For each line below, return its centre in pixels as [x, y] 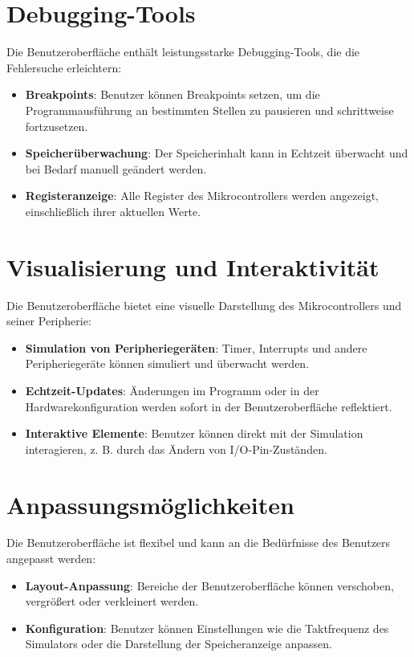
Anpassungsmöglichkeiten [150, 504]
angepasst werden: [51, 559]
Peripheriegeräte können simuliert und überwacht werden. [167, 363]
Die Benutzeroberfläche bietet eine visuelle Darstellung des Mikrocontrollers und [204, 305]
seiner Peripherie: [49, 321]
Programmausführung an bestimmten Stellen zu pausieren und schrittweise [209, 110]
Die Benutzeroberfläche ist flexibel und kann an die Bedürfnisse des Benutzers [199, 543]
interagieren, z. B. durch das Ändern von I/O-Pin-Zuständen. [176, 449]
